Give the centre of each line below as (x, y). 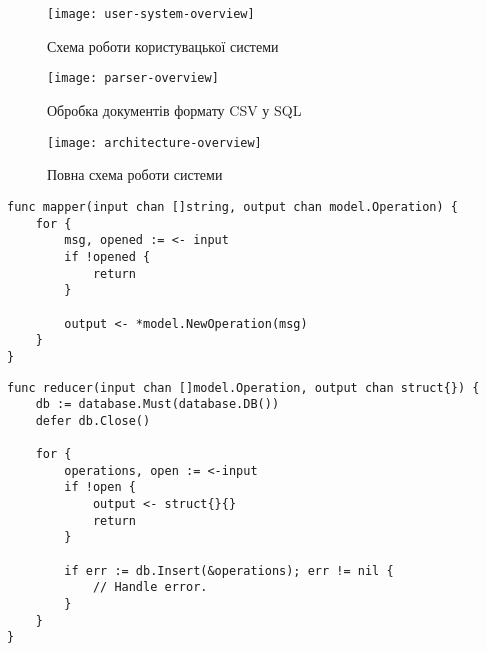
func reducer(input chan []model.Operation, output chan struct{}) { (243, 387)
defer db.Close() (93, 420)
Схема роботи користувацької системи (163, 45)
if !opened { (107, 256)
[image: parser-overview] (133, 78)
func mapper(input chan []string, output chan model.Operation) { (233, 206)
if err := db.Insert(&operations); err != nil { (229, 570)
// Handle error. (150, 587)
